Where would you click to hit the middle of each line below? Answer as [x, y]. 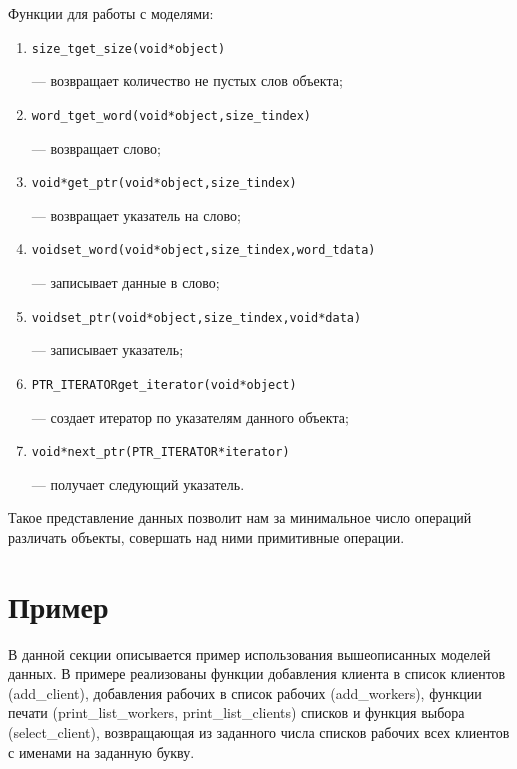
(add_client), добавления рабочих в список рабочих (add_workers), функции [245, 692]
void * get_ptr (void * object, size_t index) [164, 183]
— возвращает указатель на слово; [136, 214]
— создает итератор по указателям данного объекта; [190, 416]
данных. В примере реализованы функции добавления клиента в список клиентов [257, 673]
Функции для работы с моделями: [111, 13]
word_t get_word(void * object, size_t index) [171, 115]
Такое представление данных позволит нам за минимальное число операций [240, 517]
